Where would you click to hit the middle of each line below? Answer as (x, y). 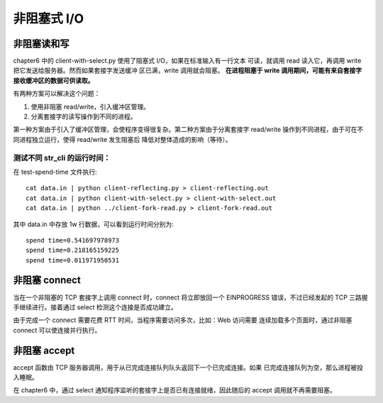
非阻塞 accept (44, 350)
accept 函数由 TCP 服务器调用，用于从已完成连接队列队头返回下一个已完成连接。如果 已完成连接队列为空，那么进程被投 (188, 367)
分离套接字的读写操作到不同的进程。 (84, 116)
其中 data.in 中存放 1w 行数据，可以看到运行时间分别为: (93, 224)
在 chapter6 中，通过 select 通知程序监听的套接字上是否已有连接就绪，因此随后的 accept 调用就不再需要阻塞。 (174, 390)
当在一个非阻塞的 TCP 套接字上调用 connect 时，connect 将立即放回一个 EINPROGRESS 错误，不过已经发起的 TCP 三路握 (190, 297)
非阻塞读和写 (41, 44)
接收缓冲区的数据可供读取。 (54, 80)
